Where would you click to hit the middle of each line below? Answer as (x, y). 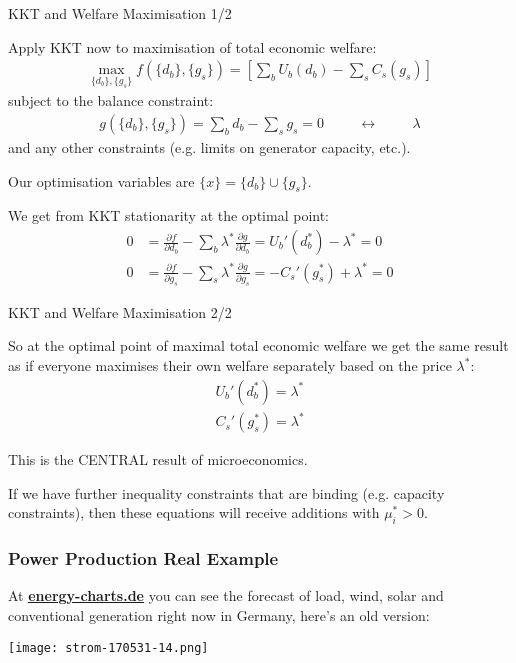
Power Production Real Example (143, 558)
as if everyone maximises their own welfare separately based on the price (230, 365)
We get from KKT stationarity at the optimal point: (169, 215)
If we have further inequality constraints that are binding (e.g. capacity (226, 492)
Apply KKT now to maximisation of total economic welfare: (192, 46)
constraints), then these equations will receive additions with (194, 512)
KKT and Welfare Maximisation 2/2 (120, 311)
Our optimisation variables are (101, 180)
